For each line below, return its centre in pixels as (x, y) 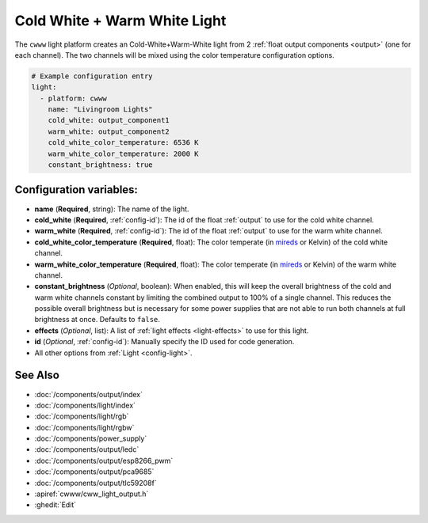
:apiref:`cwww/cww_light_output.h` (92, 494)
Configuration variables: (76, 190)
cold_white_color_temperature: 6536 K (123, 143)
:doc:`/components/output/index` (88, 394)
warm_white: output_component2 (109, 131)
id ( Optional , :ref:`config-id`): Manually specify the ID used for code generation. (164, 342)
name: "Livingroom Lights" (101, 110)
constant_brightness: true (101, 165)
